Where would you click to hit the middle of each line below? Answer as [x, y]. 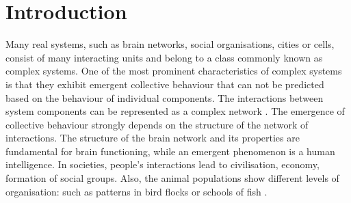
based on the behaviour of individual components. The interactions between [165, 97]
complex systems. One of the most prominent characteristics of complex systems [174, 71]
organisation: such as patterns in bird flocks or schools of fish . [136, 191]
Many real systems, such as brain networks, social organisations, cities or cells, [170, 44]
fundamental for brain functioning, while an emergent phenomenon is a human [170, 151]
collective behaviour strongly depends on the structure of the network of [157, 124]
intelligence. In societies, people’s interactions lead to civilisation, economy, [162, 164]
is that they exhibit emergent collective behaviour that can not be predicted [165, 84]
